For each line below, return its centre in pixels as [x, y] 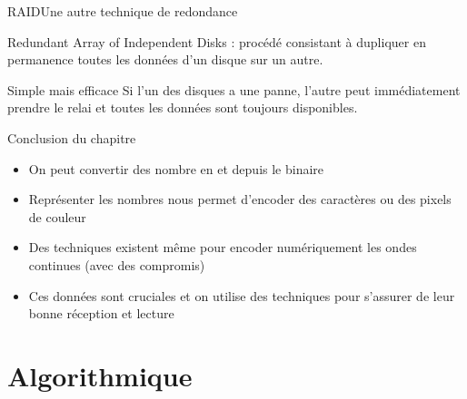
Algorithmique [100, 375]
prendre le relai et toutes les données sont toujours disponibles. [183, 107]
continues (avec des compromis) [117, 264]
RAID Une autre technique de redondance [123, 11]
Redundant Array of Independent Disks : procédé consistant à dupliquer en [217, 41]
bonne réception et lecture [101, 313]
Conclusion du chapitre [72, 137]
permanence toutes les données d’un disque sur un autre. [165, 59]
